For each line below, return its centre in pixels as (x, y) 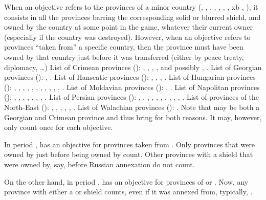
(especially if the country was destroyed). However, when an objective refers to (127, 37)
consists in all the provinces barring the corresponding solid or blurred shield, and (132, 17)
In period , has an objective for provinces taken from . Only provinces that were (130, 144)
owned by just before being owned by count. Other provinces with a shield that (129, 154)
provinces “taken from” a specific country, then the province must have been (124, 47)
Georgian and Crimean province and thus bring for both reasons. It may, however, (133, 117)
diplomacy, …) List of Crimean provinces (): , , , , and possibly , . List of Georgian (133, 67)
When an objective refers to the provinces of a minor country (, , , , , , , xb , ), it (131, 7)
